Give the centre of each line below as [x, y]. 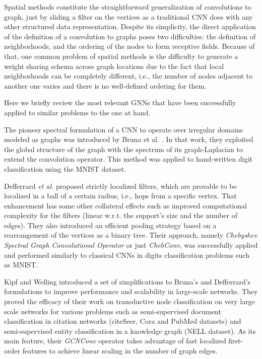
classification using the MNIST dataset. [65, 168]
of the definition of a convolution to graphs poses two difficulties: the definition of [130, 36]
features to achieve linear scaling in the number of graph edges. [120, 350]
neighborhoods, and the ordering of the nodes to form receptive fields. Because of [129, 46]
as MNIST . [21, 265]
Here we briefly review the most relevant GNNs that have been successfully [120, 102]
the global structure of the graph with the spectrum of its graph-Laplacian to [123, 149]
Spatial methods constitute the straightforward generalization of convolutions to [128, 7]
